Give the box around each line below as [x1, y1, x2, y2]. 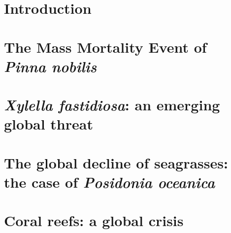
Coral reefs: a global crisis [4, 210, 184, 231]
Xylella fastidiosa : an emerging [4, 95, 220, 115]
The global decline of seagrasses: [4, 152, 228, 172]
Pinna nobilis [4, 56, 97, 76]
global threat [4, 114, 93, 134]
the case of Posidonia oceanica [4, 171, 215, 192]
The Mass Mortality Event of [4, 36, 207, 57]
